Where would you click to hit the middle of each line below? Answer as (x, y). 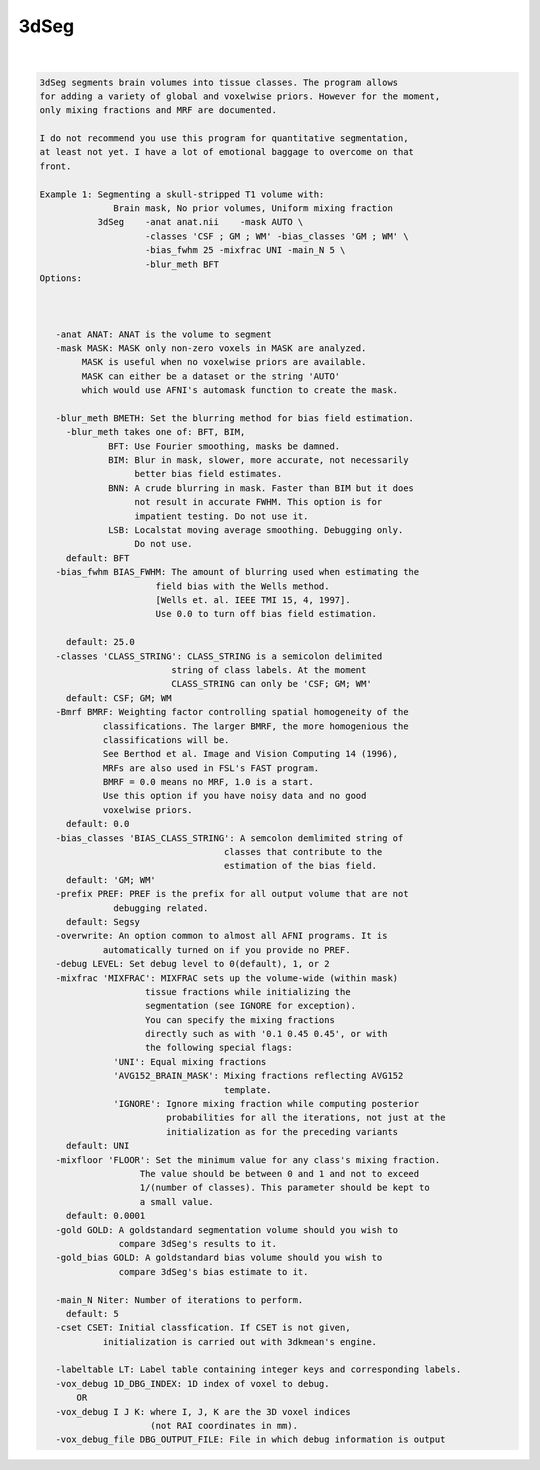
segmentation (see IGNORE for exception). (251, 1006)
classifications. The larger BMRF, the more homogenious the (255, 726)
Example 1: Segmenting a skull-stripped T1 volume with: (182, 194)
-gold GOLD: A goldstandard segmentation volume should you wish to (227, 1229)
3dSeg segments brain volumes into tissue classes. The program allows (219, 82)
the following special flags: (219, 1048)
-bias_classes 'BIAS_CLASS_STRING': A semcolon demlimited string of (229, 838)
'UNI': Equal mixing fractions (190, 1061)
